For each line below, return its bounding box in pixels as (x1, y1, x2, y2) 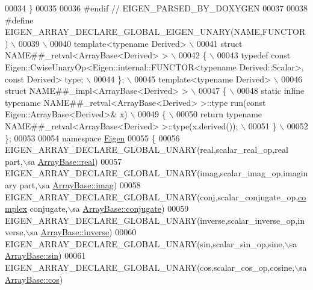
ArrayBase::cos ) (5, 273, 63, 285)
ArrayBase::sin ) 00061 (5, 249, 86, 262)
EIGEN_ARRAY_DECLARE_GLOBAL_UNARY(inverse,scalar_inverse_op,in (5, 214, 305, 226)
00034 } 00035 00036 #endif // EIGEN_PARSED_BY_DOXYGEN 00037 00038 (5, 2, 308, 14)
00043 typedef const (217, 49, 291, 61)
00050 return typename (176, 108, 262, 120)
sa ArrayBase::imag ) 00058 (42, 178, 141, 191)
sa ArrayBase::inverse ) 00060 (30, 226, 137, 238)
